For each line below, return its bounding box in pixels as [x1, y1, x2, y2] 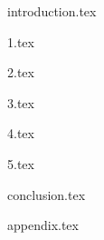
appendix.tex [7, 215, 79, 235]
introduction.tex [7, 2, 97, 20]
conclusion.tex [7, 185, 86, 204]
